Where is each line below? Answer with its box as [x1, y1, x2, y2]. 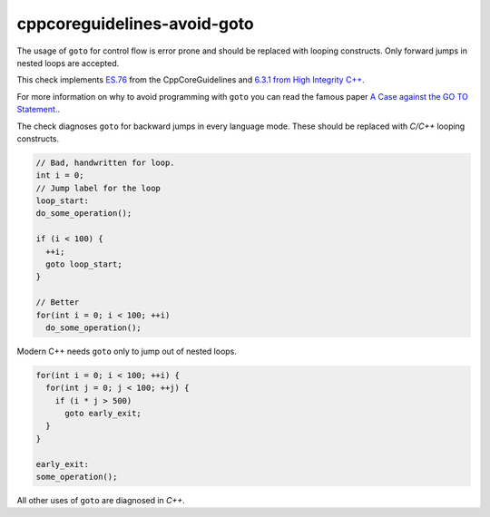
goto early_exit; [64, 408, 142, 419]
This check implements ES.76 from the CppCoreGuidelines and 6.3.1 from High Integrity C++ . [16, 74, 365, 85]
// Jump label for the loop [35, 182, 161, 193]
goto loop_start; [45, 259, 122, 269]
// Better [35, 298, 80, 307]
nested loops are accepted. [16, 57, 120, 68]
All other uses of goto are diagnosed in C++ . [16, 495, 185, 506]
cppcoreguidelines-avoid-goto [16, 14, 254, 34]
